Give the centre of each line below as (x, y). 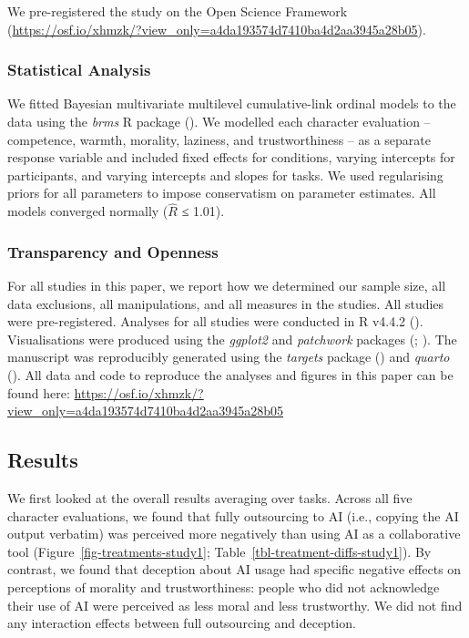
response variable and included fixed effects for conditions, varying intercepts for (231, 157)
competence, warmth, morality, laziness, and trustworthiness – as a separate (219, 139)
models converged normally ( (88, 211)
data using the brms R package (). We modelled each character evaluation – (219, 121)
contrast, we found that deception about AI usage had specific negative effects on (234, 569)
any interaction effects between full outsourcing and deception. (182, 623)
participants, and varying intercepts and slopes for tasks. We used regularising (225, 175)
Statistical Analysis (79, 70)
